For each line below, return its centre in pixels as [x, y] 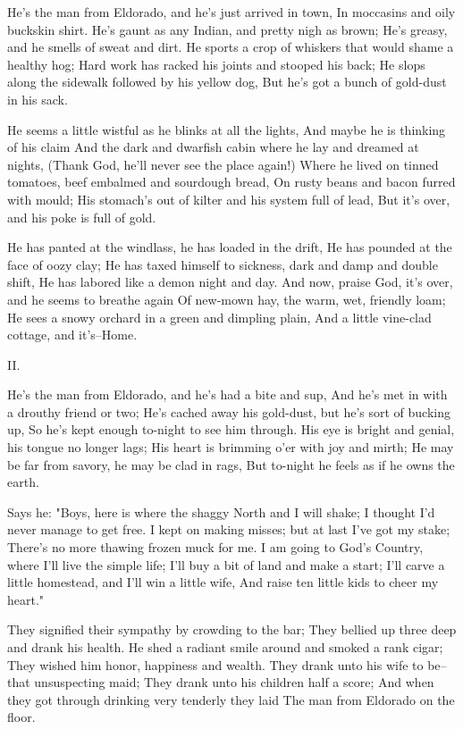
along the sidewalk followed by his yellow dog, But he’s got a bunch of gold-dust [227, 82]
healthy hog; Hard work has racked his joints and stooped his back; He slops [216, 64]
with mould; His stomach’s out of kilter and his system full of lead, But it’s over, [229, 199]
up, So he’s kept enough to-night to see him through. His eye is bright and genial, [231, 429]
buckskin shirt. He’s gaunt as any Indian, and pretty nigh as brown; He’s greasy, [227, 29]
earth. [23, 482]
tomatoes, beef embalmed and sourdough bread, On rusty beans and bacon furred [231, 182]
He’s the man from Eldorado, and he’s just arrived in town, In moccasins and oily [231, 12]
